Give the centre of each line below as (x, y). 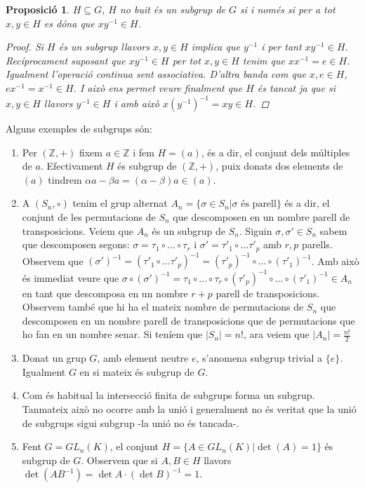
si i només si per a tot (288, 9)
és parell (259, 204)
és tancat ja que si (297, 87)
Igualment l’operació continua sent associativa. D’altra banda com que (156, 74)
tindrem (65, 179)
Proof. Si (25, 47)
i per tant (281, 47)
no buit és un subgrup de (173, 9)
